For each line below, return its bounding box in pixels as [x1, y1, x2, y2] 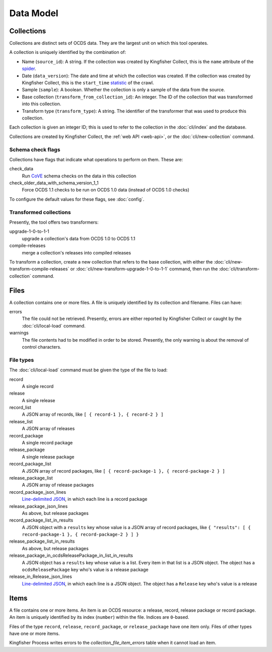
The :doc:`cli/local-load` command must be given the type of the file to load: [9, 367, 168, 373]
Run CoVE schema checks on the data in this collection [22, 173, 137, 179]
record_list [9, 405, 31, 411]
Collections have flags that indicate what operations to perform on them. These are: [9, 156, 183, 162]
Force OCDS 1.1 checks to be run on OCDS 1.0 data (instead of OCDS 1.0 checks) [22, 187, 190, 193]
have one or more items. [9, 630, 60, 636]
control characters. [22, 344, 61, 350]
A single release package [22, 453, 75, 460]
